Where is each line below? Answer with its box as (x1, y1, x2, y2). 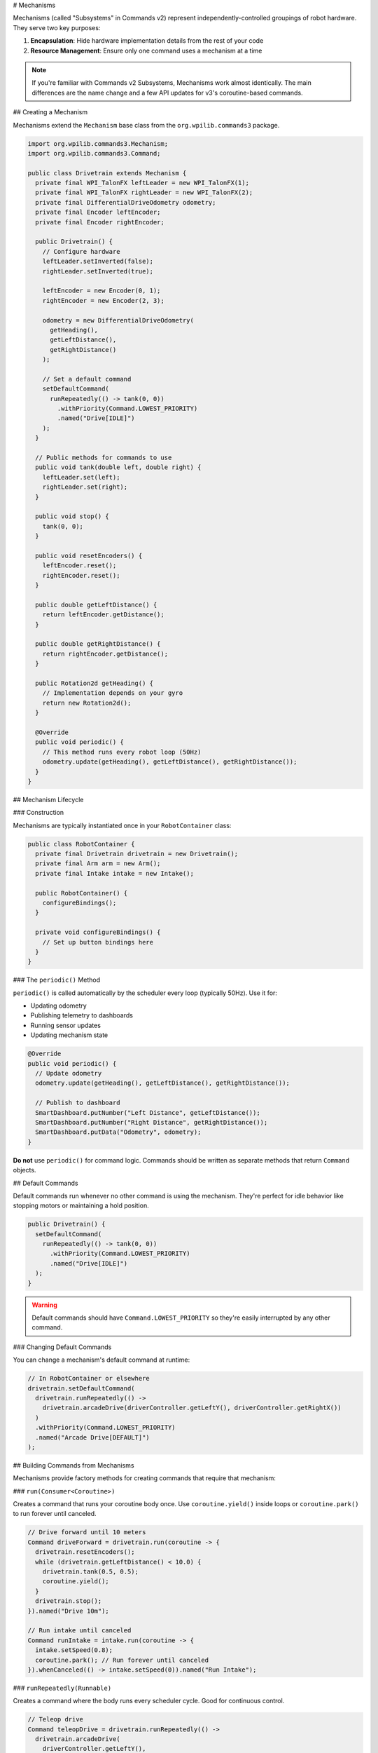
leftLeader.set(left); (42, 473, 120, 481)
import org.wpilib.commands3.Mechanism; (27, 140, 168, 147)
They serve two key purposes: (13, 23, 101, 32)
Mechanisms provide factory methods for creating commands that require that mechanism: (13, 1474, 276, 1482)
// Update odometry (35, 1069, 102, 1078)
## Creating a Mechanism (13, 108, 87, 116)
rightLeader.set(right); (42, 483, 128, 491)
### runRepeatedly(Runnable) (13, 1684, 112, 1692)
